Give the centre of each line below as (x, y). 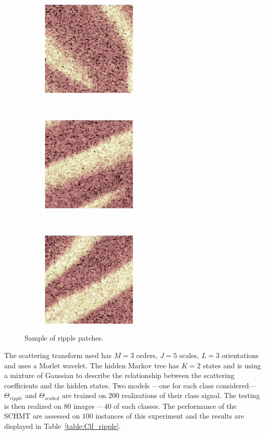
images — (89, 406)
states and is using (232, 365)
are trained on (84, 395)
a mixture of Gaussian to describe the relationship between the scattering (119, 375)
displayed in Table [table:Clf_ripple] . (63, 426)
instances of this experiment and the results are (170, 416)
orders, (147, 355)
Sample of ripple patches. (64, 338)
